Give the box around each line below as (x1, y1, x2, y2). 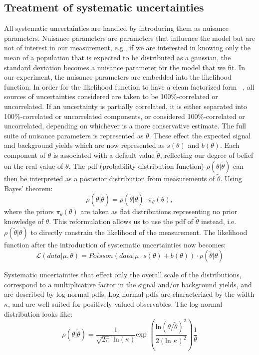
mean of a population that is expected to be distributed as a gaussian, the (4, 52, 231, 62)
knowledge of (4, 216, 43, 226)
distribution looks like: (4, 308, 73, 319)
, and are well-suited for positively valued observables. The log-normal (8, 298, 223, 309)
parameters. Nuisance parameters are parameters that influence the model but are (4, 32, 256, 43)
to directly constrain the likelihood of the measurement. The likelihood (30, 227, 248, 237)
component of (4, 150, 45, 160)
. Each (220, 140, 240, 150)
